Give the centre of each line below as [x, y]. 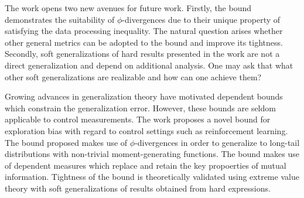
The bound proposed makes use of [66, 142]
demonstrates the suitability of [60, 19]
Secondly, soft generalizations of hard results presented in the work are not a [142, 54]
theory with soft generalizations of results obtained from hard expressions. [138, 188]
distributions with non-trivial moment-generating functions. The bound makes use [152, 154]
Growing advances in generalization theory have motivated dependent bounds [144, 96]
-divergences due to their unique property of [201, 19]
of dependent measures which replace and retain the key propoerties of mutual [146, 165]
